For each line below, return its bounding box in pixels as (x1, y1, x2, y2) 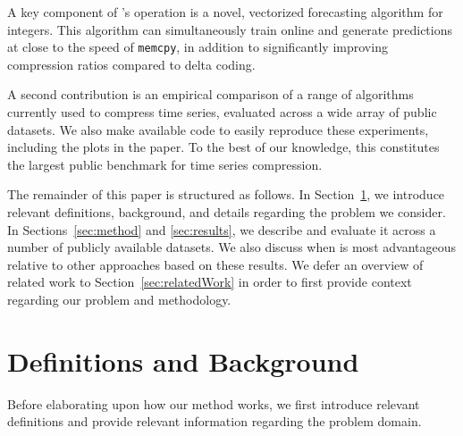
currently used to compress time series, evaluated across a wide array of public (7, 103, 437, 122)
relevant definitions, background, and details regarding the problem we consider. (7, 203, 446, 221)
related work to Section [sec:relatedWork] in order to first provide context (7, 272, 412, 291)
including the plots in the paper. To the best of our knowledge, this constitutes (7, 138, 440, 156)
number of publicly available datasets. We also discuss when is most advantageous (7, 238, 456, 256)
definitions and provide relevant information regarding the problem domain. (7, 412, 422, 431)
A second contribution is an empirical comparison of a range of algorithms (7, 85, 414, 104)
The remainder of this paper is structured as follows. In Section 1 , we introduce (7, 185, 445, 204)
